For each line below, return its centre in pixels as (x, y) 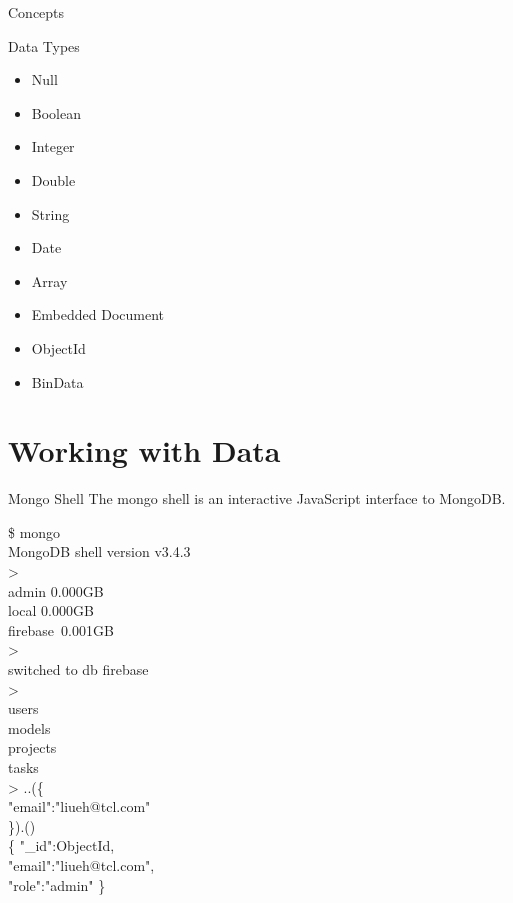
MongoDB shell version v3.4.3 (99, 551)
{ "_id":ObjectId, (61, 845)
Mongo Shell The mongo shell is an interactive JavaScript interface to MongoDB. (257, 498)
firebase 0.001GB (61, 629)
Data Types (44, 45)
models (29, 727)
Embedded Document (98, 314)
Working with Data (144, 450)
